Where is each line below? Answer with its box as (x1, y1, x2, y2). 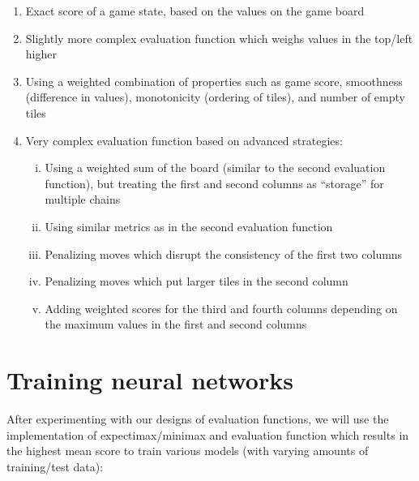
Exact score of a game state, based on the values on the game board (25, 2, 365, 19)
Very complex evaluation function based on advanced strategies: (25, 131, 343, 148)
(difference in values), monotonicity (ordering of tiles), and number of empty (25, 88, 405, 105)
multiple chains (45, 191, 121, 208)
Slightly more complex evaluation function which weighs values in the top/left (25, 29, 413, 46)
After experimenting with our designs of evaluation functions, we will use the (6, 410, 389, 427)
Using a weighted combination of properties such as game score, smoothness (25, 72, 403, 89)
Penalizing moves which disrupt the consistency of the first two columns (45, 245, 403, 262)
